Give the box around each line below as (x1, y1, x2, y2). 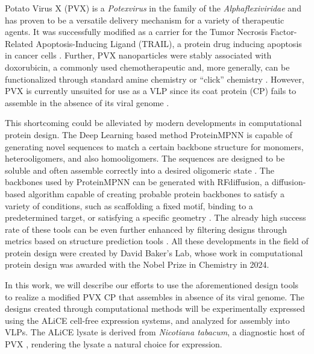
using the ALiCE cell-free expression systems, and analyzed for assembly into (5, 314, 290, 326)
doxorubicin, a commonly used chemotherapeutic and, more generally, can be (5, 60, 290, 73)
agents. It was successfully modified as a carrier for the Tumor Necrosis (5, 25, 268, 38)
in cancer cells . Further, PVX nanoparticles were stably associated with (5, 49, 272, 62)
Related (5, 37, 33, 49)
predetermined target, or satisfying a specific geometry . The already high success (5, 211, 306, 224)
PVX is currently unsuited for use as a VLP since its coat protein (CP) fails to (5, 84, 297, 97)
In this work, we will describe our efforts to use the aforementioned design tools (5, 279, 299, 291)
